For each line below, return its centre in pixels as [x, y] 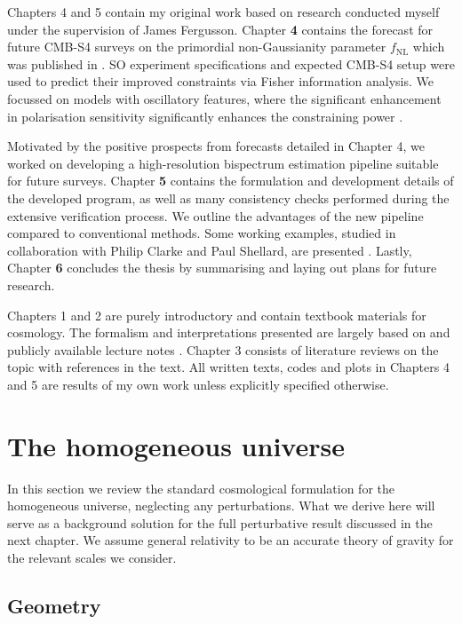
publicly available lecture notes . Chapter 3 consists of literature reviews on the [223, 349]
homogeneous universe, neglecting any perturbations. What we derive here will [221, 506]
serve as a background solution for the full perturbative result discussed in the [220, 522]
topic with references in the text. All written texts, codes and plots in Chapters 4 [228, 367]
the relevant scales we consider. [92, 557]
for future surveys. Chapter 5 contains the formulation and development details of [231, 181]
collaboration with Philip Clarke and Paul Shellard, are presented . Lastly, [210, 250]
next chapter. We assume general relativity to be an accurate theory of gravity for [231, 540]
